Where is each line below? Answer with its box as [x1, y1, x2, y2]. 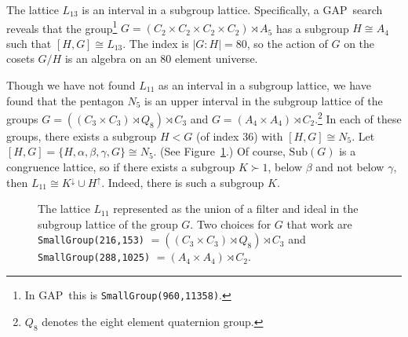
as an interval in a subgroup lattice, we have [158, 77, 371, 93]
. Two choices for [190, 215, 271, 232]
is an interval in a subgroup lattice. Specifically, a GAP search [82, 2, 383, 17]
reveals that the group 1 [6, 17, 118, 36]
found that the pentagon [6, 92, 124, 108]
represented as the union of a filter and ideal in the [113, 200, 359, 217]
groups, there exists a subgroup [6, 127, 157, 144]
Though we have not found [6, 77, 136, 93]
